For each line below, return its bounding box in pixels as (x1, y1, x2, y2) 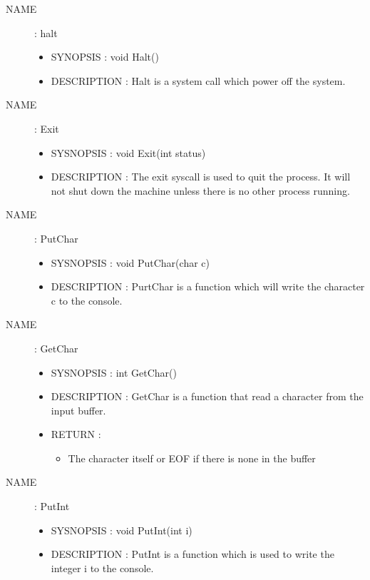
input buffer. (51, 402, 106, 417)
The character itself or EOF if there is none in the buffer (68, 450, 316, 465)
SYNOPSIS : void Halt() (51, 49, 159, 64)
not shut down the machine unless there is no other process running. (51, 183, 350, 198)
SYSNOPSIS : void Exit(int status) (51, 145, 206, 160)
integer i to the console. (51, 560, 154, 575)
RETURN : (51, 427, 101, 442)
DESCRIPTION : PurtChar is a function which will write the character (51, 279, 365, 294)
